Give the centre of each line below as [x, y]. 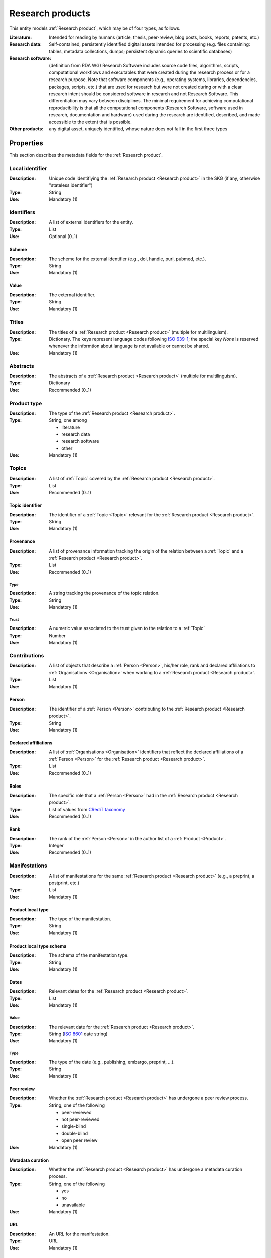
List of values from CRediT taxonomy [87, 809]
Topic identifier [26, 505]
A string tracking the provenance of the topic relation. [104, 593]
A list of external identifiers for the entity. [91, 222]
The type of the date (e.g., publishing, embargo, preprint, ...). [112, 1062]
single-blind [74, 1126]
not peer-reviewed [81, 1119]
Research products [50, 13]
